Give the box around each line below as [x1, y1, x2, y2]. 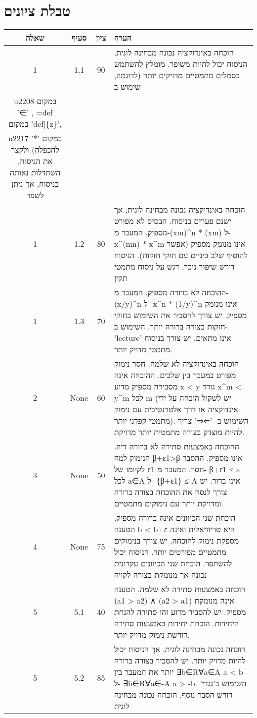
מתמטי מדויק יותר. [114, 343, 172, 355]
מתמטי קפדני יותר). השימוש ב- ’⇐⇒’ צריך [114, 415, 249, 427]
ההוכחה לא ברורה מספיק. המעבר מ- [114, 286, 229, 298]
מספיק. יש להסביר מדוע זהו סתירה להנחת [114, 606, 246, 618]
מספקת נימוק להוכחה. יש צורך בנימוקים [114, 535, 239, 547]
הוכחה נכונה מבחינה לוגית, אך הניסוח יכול [114, 643, 246, 655]
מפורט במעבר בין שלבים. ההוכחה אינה [114, 369, 236, 381]
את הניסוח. [17, 155, 53, 167]
